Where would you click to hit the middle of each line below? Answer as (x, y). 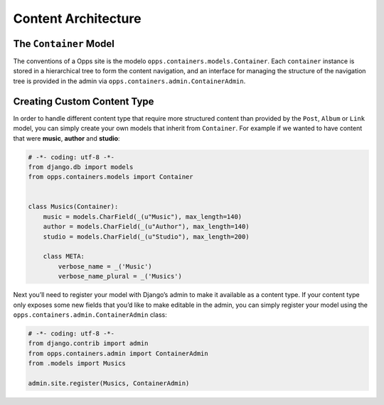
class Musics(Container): (73, 207)
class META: (64, 256)
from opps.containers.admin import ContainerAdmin (118, 353)
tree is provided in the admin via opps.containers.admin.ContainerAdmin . (129, 81)
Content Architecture (77, 18)
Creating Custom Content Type (84, 101)
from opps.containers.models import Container (111, 177)
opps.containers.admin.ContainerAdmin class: (90, 314)
